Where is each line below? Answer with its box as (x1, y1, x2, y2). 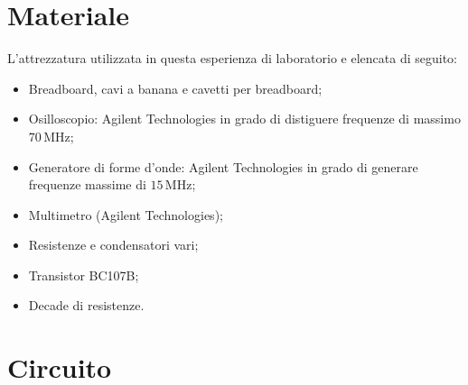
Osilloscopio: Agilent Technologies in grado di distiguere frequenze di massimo (28, 109, 461, 128)
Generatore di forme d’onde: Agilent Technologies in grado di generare (28, 157, 418, 176)
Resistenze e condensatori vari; (28, 235, 199, 254)
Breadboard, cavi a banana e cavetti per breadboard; (28, 78, 323, 97)
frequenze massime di (28, 175, 146, 194)
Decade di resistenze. (28, 296, 145, 315)
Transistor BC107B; (28, 265, 139, 284)
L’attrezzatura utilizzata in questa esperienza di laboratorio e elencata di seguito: (7, 49, 458, 68)
